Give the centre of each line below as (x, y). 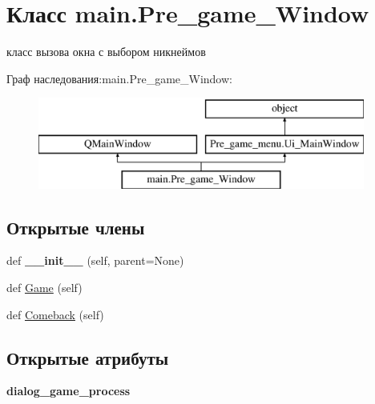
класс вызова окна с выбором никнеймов (106, 52)
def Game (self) (44, 288)
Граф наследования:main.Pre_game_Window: (119, 78)
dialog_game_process (69, 391)
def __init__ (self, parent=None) (95, 260)
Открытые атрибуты (88, 357)
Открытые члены (76, 227)
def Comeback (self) (55, 314)
